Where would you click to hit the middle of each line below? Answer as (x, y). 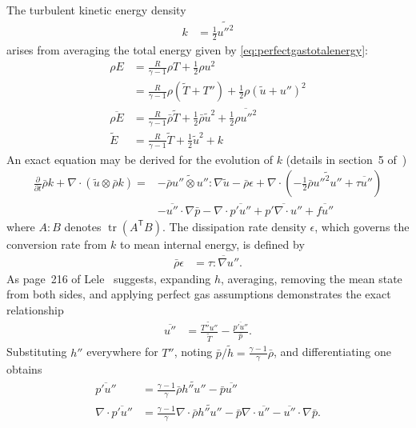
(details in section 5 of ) (346, 159)
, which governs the (362, 226)
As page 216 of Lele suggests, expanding (109, 278)
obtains (24, 369)
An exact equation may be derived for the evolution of (140, 159)
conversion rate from (57, 244)
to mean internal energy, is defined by (212, 244)
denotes (83, 226)
